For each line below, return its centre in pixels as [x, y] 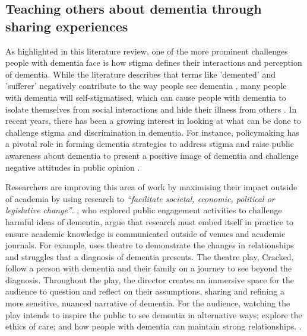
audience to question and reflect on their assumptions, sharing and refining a [145, 291]
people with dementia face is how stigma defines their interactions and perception [154, 63]
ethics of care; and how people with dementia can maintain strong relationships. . [153, 326]
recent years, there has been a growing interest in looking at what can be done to [153, 121]
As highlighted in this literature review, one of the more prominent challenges [147, 51]
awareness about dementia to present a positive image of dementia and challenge [152, 155]
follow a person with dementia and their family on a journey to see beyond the [149, 268]
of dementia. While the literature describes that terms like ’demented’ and [140, 74]
